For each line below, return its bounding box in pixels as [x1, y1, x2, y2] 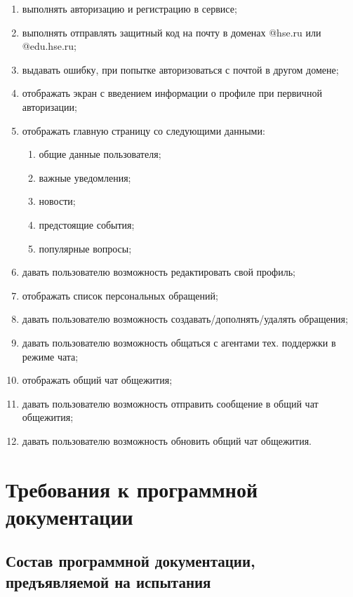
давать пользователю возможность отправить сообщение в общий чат [22, 396, 319, 410]
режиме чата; [22, 349, 79, 363]
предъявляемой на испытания [6, 570, 211, 592]
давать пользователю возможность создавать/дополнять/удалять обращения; [22, 311, 348, 326]
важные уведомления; [39, 170, 131, 185]
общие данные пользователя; [39, 147, 161, 161]
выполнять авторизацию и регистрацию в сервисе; [22, 1, 237, 15]
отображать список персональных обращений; [22, 288, 218, 302]
